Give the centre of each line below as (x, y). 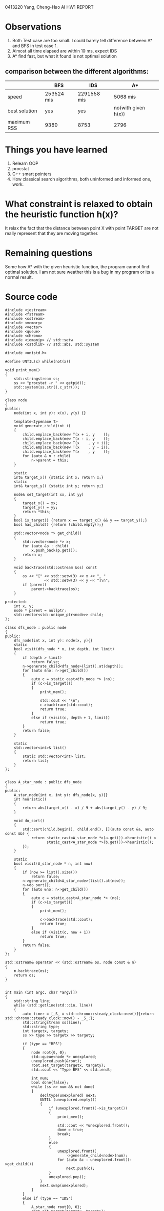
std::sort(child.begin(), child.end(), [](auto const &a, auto (88, 829)
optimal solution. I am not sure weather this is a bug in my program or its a (80, 272)
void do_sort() (29, 821)
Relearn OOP (25, 163)
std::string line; (32, 1001)
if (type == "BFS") (42, 1044)
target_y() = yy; (40, 507)
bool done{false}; (50, 1082)
